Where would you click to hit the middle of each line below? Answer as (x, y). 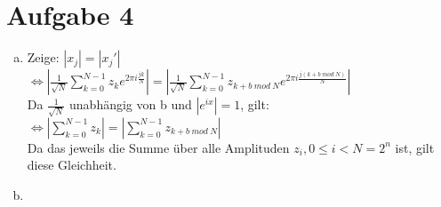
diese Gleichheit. (72, 165)
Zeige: (43, 57)
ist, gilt (415, 147)
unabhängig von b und (131, 104)
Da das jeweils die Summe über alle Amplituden (158, 147)
